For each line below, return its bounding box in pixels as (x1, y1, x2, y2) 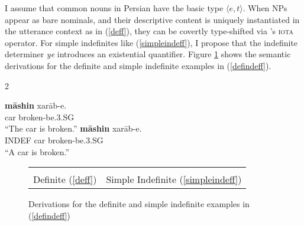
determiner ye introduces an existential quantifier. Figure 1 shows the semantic (5, 48, 291, 60)
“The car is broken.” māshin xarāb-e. (5, 122, 142, 135)
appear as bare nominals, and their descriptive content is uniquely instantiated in (5, 13, 300, 25)
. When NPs (242, 2, 287, 14)
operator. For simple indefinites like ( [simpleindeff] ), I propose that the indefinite (5, 36, 298, 48)
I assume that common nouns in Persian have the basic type (5, 2, 224, 14)
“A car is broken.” (5, 145, 70, 158)
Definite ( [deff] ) (33, 172, 97, 186)
